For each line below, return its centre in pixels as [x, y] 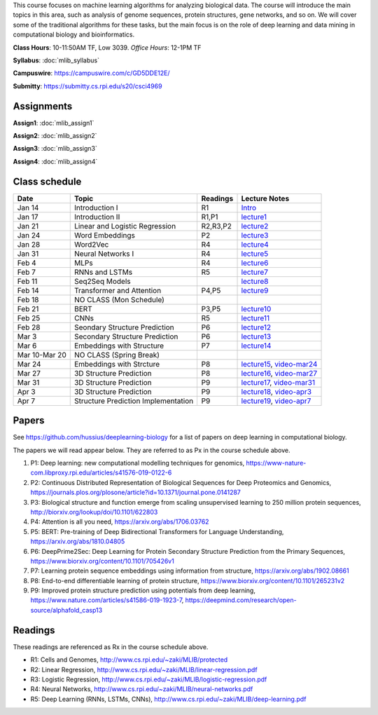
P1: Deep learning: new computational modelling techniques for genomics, [138, 463]
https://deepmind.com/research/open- [241, 600]
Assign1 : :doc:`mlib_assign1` [54, 123]
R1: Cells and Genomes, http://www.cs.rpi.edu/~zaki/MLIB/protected [129, 660]
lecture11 [255, 318]
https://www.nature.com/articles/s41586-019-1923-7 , [107, 600]
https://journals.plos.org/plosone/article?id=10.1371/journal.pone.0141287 [136, 492]
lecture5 [255, 254]
